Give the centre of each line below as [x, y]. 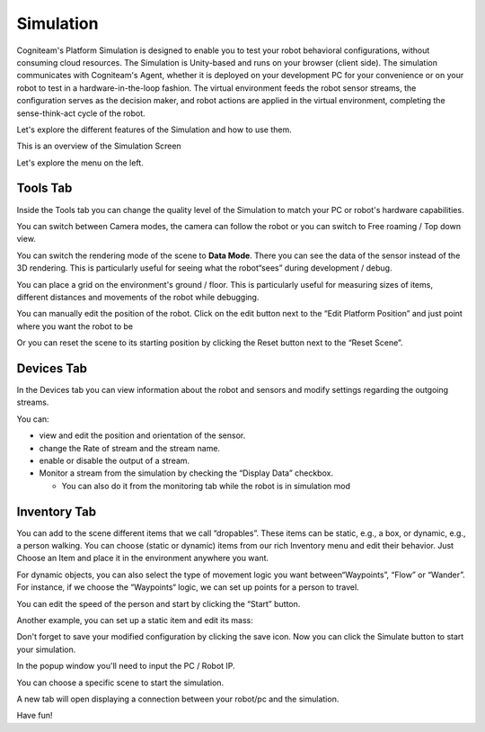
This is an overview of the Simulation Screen [99, 146]
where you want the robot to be [75, 326]
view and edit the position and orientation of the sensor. [142, 435]
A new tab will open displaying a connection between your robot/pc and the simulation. [178, 699]
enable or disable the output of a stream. [115, 460]
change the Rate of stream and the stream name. [129, 448]
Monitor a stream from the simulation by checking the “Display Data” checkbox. [186, 473]
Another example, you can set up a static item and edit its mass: [135, 620]
